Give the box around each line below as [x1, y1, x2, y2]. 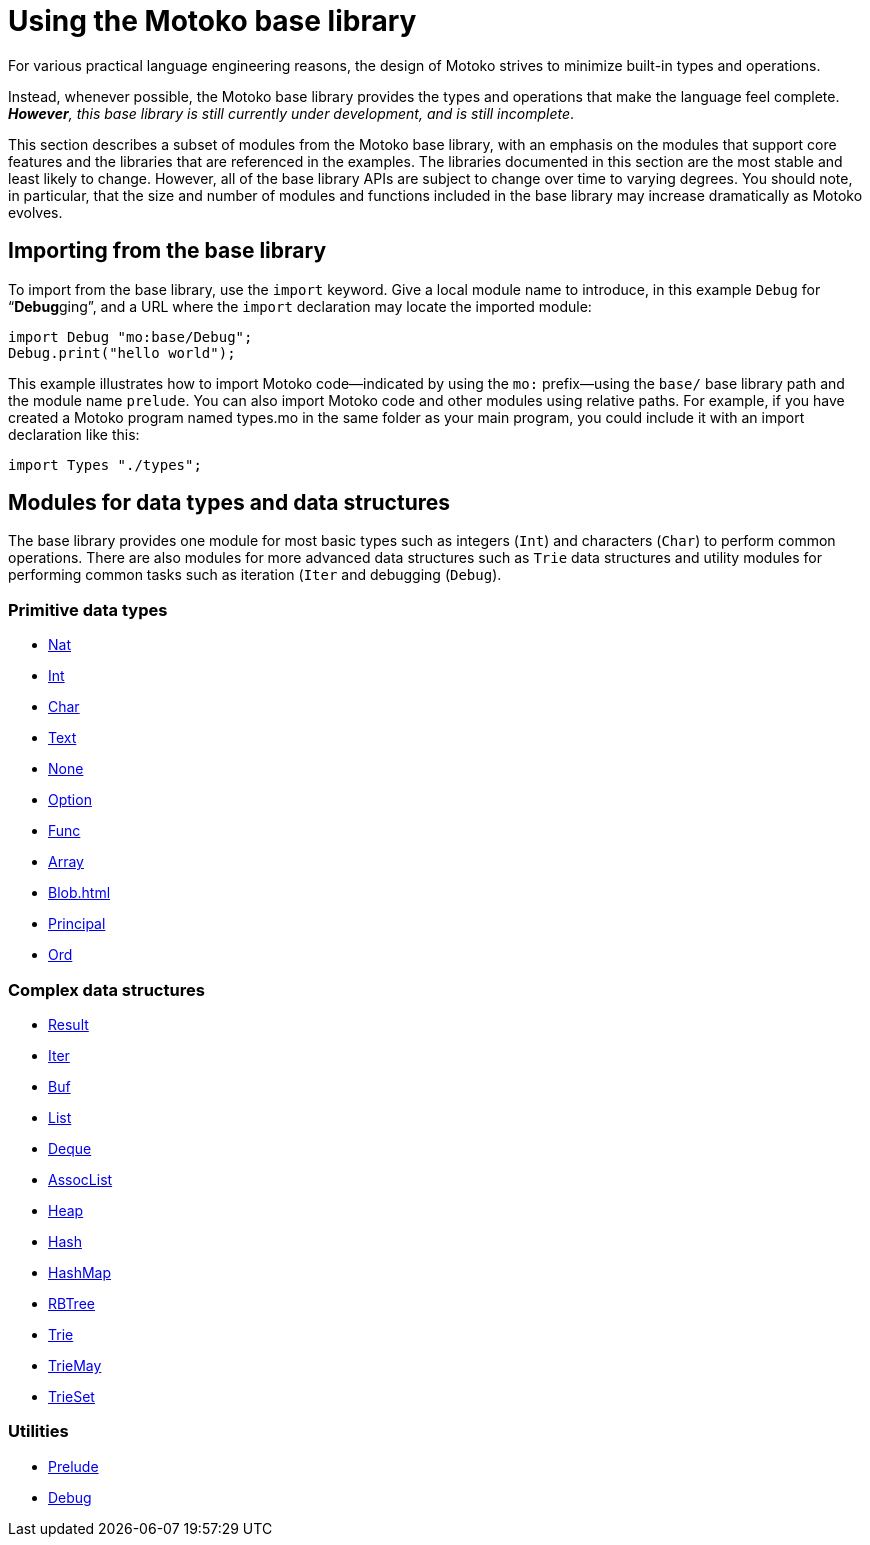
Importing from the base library [8, 238, 327, 264]
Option [48, 791, 92, 809]
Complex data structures [8, 979, 205, 1000]
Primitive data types [8, 599, 168, 620]
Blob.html [48, 884, 111, 902]
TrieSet [48, 1387, 95, 1405]
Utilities [8, 1421, 69, 1442]
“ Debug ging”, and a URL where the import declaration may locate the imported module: [8, 297, 592, 315]
